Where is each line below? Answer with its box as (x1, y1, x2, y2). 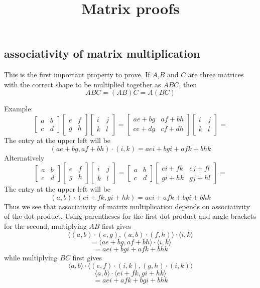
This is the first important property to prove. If (4, 69, 150, 80)
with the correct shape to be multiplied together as (4, 79, 161, 89)
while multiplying (4, 252, 58, 262)
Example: (4, 103, 33, 114)
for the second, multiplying (4, 220, 87, 231)
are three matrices (188, 69, 244, 80)
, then (179, 79, 197, 89)
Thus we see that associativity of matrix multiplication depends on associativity (4, 201, 250, 211)
